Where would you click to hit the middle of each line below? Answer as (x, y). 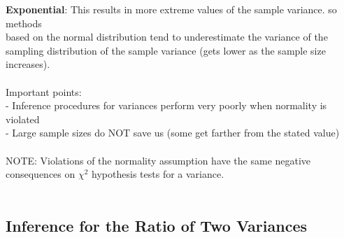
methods (24, 23)
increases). (28, 64)
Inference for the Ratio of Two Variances (157, 225)
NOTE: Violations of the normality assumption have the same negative (158, 160)
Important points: (44, 91)
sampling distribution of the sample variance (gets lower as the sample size (166, 50)
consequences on (41, 174)
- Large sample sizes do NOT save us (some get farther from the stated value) (173, 133)
